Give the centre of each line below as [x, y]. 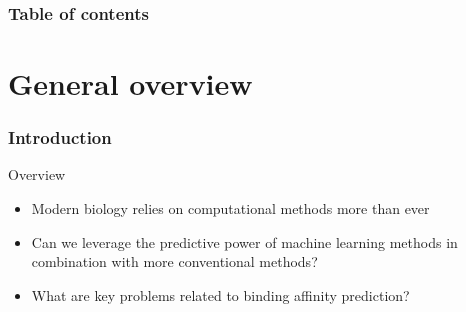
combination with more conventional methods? [174, 261]
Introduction [60, 137]
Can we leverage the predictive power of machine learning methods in [244, 241]
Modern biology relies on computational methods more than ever [230, 208]
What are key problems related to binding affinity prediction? [220, 294]
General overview [130, 83]
